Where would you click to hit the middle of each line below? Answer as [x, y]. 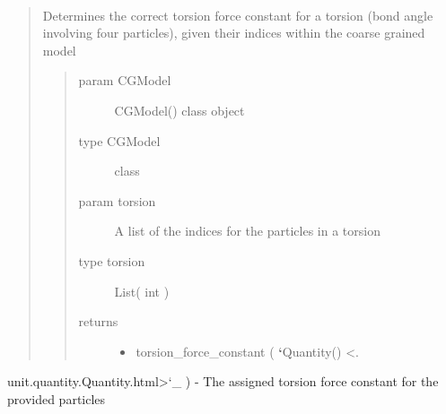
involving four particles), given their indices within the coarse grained [234, 33]
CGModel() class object [179, 110]
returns [98, 321]
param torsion [117, 200]
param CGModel [125, 80]
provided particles [57, 398]
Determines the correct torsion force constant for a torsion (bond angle [238, 15]
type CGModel [119, 140]
